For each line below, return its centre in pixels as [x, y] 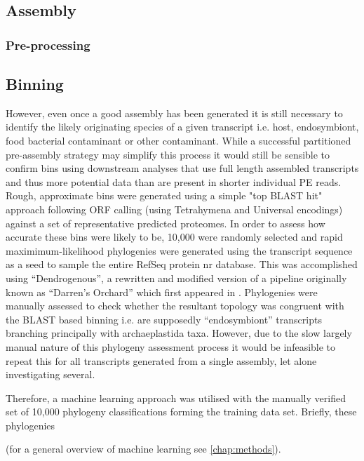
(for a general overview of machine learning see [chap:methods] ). [143, 449]
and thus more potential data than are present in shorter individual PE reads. [174, 181]
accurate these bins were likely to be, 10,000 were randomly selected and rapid [174, 237]
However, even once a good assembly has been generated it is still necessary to [174, 113]
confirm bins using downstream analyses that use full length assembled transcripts [182, 168]
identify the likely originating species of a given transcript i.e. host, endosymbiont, [182, 127]
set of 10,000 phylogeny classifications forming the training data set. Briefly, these [181, 412]
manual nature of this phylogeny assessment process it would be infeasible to [171, 346]
